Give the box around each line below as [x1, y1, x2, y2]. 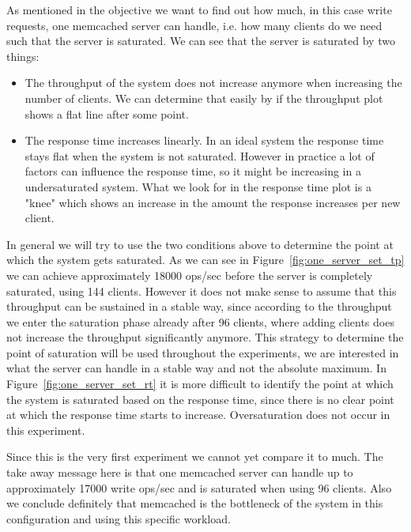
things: [6, 47, 40, 64]
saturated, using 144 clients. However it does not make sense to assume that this [6, 282, 397, 299]
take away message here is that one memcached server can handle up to [6, 464, 353, 481]
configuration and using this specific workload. [6, 510, 231, 526]
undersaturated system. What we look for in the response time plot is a [25, 178, 371, 194]
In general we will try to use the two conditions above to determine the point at [6, 236, 394, 252]
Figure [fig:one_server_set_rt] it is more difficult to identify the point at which [6, 375, 394, 392]
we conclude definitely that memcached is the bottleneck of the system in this [6, 495, 383, 511]
